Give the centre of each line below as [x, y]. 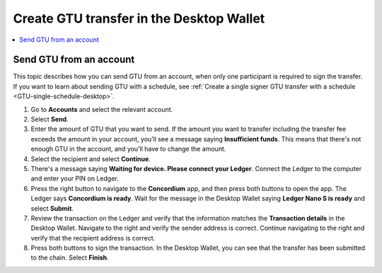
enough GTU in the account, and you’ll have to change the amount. [128, 149]
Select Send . [50, 120]
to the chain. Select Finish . [70, 257]
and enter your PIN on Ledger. [75, 179]
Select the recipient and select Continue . [91, 158]
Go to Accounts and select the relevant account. [102, 109]
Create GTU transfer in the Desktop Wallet [139, 18]
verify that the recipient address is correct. [93, 238]
